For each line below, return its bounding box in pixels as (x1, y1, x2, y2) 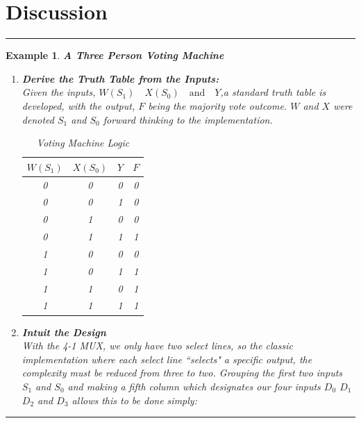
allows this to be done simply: (72, 392, 197, 407)
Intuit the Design (22, 324, 106, 339)
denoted (22, 112, 54, 126)
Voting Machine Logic (36, 135, 130, 150)
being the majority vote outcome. (148, 98, 287, 113)
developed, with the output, (22, 98, 135, 113)
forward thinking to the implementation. (103, 112, 273, 126)
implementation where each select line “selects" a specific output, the (22, 351, 312, 366)
